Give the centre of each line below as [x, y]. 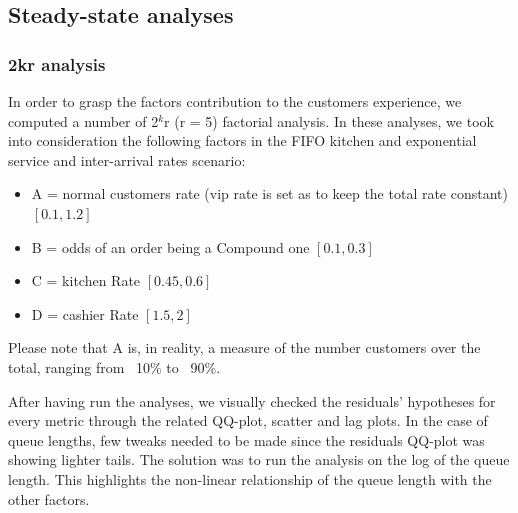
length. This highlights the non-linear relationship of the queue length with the [250, 478]
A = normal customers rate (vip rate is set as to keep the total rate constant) [269, 193]
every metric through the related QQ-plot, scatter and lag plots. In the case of [248, 420]
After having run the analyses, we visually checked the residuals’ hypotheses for [252, 400]
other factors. [49, 498]
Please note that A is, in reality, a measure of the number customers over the [244, 347]
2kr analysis [57, 63]
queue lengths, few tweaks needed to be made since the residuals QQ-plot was [246, 439]
